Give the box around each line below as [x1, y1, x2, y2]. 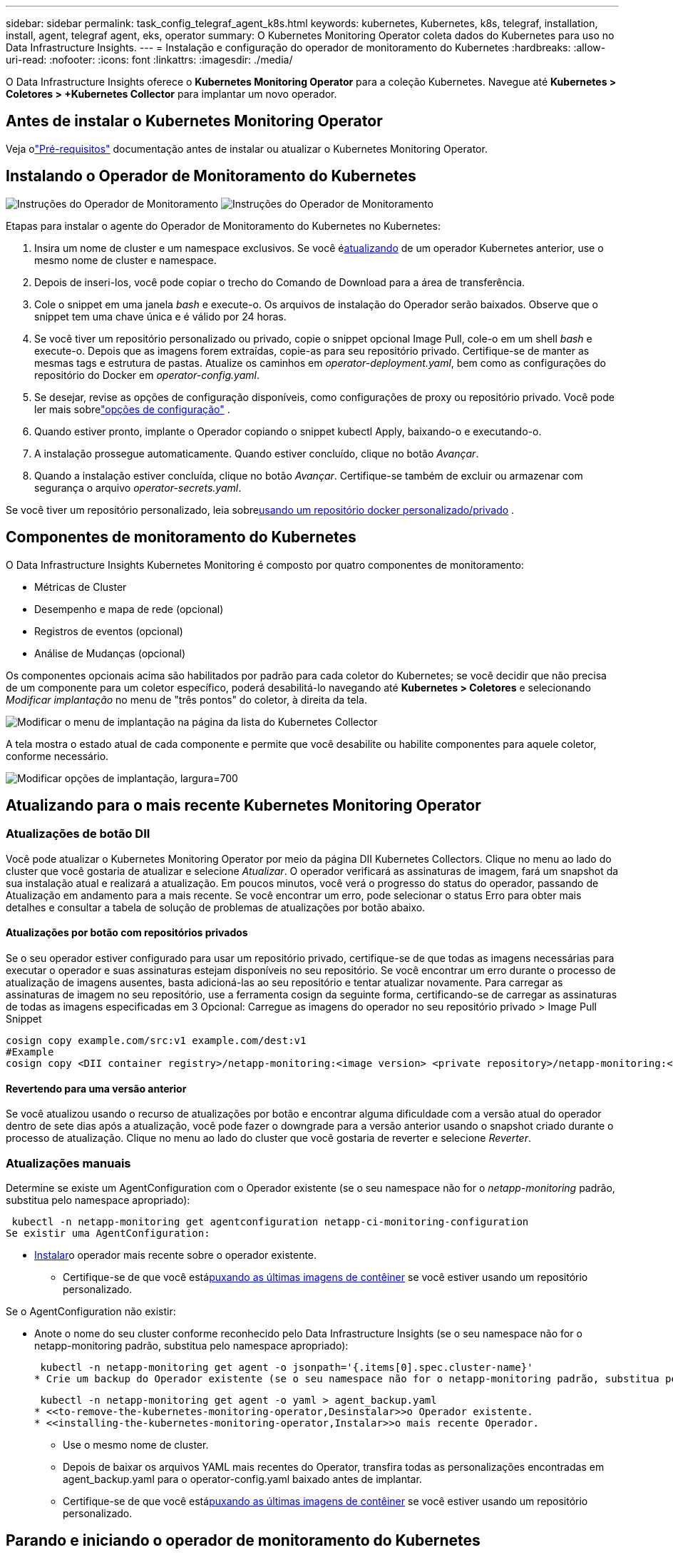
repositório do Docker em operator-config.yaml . [34, 368, 260, 381]
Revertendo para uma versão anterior [6, 1082, 187, 1095]
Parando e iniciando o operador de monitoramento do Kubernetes [6, 1531, 481, 1550]
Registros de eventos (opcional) [34, 624, 183, 637]
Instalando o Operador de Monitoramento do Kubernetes [6, 167, 416, 186]
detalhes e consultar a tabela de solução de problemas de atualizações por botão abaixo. [6, 901, 426, 913]
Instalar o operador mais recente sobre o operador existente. [34, 1248, 317, 1261]
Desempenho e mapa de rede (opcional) [34, 602, 224, 615]
